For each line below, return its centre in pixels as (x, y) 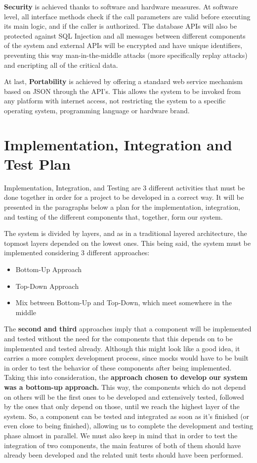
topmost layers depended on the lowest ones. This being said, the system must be (128, 243)
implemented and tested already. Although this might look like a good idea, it (122, 348)
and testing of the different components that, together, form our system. (113, 216)
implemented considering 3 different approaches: (77, 253)
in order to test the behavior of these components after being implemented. (118, 367)
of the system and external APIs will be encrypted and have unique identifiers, (123, 45)
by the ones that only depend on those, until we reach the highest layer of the (122, 406)
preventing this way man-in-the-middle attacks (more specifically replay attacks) (126, 55)
